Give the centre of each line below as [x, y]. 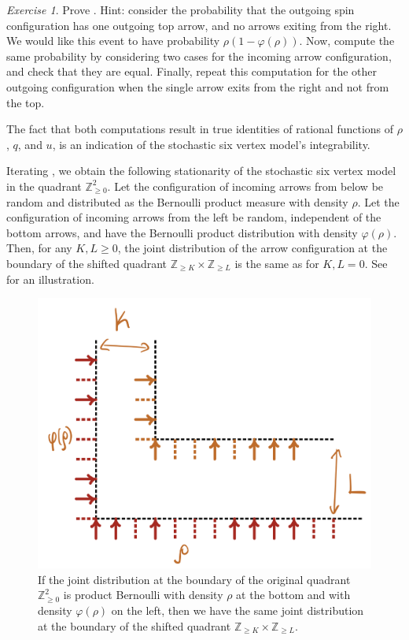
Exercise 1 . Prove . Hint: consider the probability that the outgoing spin [181, 9]
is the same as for [277, 263]
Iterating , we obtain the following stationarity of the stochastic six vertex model [201, 171]
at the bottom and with [293, 595]
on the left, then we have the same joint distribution [238, 610]
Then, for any [39, 248]
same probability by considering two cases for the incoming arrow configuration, [199, 56]
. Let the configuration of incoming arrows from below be [245, 186]
